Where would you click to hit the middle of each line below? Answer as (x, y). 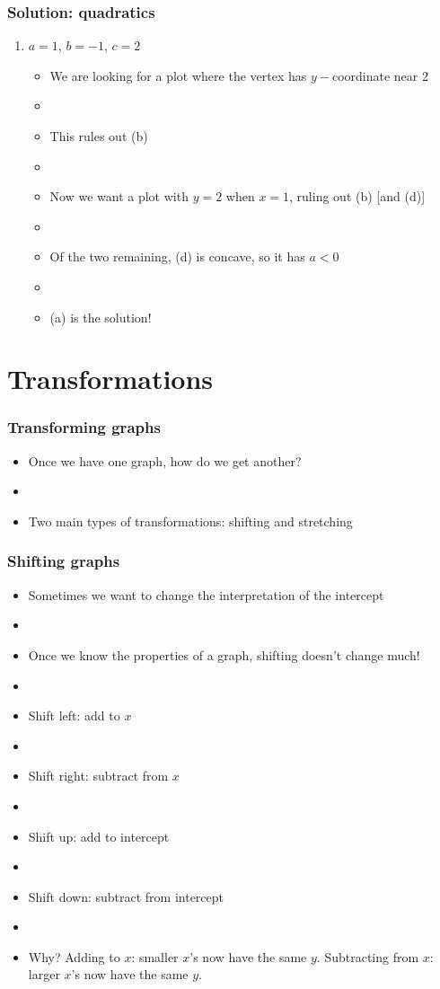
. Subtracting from (368, 956)
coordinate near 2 (380, 75)
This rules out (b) (99, 136)
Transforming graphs (84, 427)
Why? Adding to (74, 956)
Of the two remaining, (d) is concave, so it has (177, 256)
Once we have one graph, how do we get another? (165, 460)
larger (44, 974)
